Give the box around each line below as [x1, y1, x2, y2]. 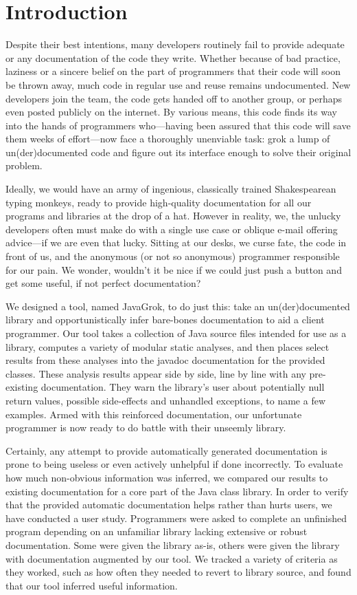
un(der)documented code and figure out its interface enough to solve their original [5, 144, 352, 159]
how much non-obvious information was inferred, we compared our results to [5, 470, 328, 484]
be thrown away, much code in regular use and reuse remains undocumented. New [5, 77, 351, 91]
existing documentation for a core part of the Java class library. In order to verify [5, 484, 349, 498]
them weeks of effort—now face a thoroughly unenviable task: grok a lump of [5, 131, 330, 146]
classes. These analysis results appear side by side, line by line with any [5, 366, 306, 380]
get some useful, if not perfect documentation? [5, 276, 201, 290]
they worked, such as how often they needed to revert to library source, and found [5, 565, 352, 579]
